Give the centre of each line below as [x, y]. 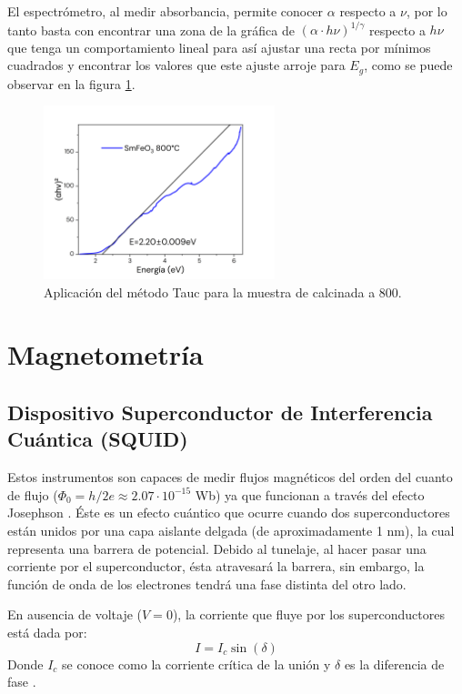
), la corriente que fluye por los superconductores [308, 614]
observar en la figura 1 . [71, 83]
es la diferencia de [394, 664]
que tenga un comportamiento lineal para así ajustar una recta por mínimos [219, 47]
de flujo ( [33, 494]
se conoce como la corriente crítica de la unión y [196, 664]
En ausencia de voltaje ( [75, 614]
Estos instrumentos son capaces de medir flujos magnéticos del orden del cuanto [230, 477]
